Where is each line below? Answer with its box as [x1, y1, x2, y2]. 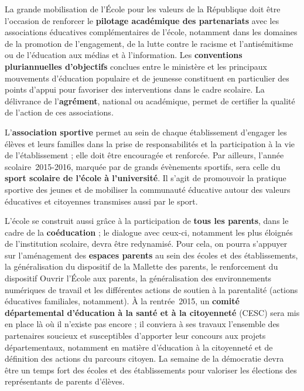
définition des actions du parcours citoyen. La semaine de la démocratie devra [5, 352, 284, 365]
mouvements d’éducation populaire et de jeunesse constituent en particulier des [5, 72, 289, 84]
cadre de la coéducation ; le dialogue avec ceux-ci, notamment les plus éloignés [5, 226, 293, 238]
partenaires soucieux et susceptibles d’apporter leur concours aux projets [5, 329, 266, 342]
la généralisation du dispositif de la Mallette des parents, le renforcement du [5, 260, 278, 273]
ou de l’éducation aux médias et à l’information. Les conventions [5, 49, 242, 61]
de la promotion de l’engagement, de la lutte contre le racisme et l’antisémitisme [5, 37, 293, 49]
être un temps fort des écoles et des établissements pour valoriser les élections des [5, 363, 297, 376]
